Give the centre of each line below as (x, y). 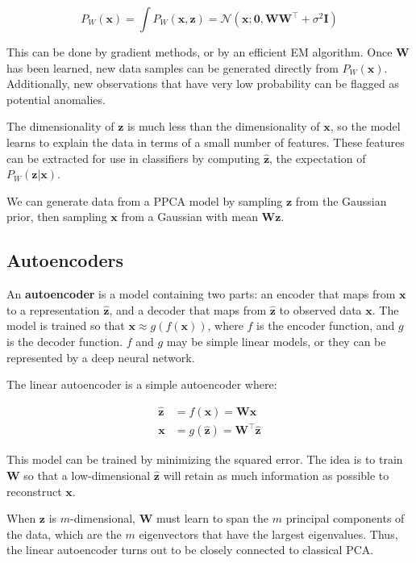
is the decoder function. (65, 341)
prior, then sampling (57, 217)
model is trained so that (66, 325)
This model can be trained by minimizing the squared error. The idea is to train (205, 459)
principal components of (345, 518)
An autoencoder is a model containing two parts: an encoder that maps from (201, 294)
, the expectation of (318, 158)
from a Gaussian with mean (189, 217)
